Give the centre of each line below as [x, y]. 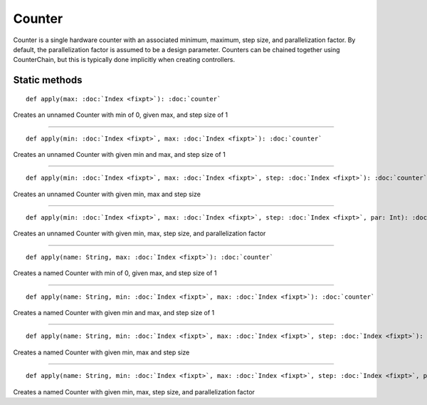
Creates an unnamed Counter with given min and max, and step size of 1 [119, 154]
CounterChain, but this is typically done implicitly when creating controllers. [124, 60]
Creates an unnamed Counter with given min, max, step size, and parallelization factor [139, 234]
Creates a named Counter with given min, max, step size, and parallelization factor [134, 391]
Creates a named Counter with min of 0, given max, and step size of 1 [115, 273]
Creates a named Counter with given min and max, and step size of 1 [114, 313]
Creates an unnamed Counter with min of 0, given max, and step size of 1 [120, 115]
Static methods [48, 80]
